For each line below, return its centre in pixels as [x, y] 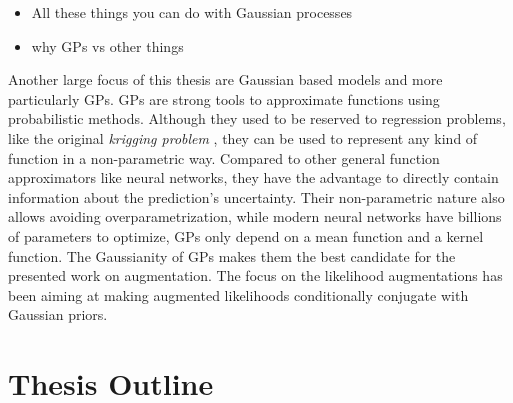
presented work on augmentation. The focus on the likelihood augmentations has [255, 275]
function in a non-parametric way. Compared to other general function [224, 157]
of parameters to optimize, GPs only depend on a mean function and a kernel [246, 235]
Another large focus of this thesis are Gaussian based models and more [225, 79]
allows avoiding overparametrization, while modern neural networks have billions [255, 216]
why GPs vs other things [107, 45]
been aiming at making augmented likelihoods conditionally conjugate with [238, 294]
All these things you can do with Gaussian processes [192, 12]
